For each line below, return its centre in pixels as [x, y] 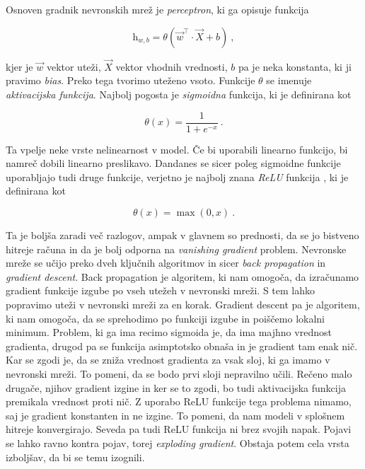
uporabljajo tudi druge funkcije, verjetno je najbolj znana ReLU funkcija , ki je [177, 176]
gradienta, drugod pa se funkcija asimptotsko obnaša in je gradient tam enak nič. [182, 346]
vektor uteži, [74, 66]
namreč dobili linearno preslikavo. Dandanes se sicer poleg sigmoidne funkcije [173, 163]
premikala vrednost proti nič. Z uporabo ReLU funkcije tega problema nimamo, [179, 401]
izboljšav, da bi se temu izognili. [75, 457]
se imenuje [289, 80]
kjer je [19, 66]
